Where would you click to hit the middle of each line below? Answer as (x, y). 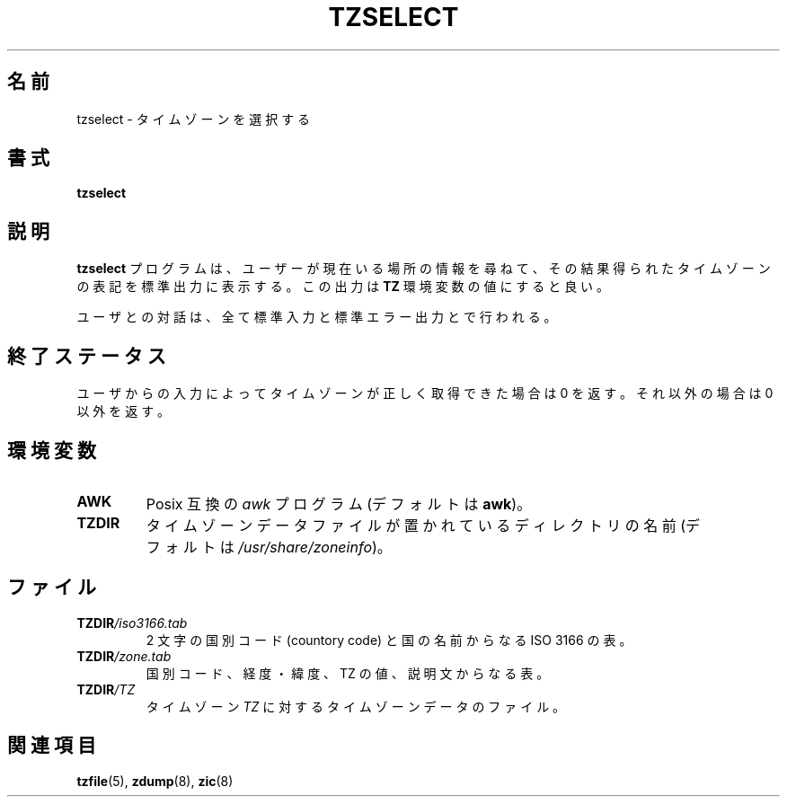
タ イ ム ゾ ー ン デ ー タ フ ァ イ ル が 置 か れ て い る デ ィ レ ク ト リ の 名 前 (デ (423, 525)
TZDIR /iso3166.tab (132, 623)
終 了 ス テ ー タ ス (87, 356)
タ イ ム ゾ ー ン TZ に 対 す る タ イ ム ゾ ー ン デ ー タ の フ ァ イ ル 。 (356, 706)
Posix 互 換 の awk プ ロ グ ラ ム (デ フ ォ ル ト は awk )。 (339, 504)
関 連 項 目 (52, 746)
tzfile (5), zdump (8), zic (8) (155, 781)
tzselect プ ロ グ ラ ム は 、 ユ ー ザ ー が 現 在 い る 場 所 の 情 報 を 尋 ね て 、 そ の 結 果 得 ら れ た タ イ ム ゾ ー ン (424, 269)
